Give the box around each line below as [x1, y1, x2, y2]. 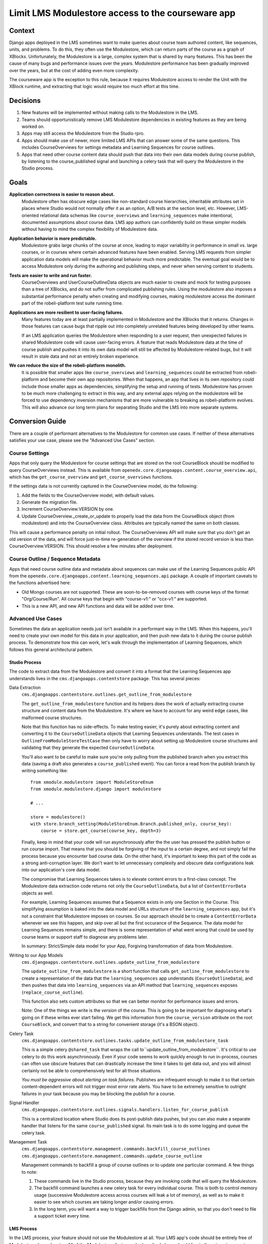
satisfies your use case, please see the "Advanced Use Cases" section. [9, 437, 155, 443]
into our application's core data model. [21, 867, 101, 873]
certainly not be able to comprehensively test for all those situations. [21, 1067, 162, 1073]
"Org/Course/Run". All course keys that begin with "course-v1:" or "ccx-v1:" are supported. [21, 596, 208, 602]
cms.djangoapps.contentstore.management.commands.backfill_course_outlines [21, 1146, 210, 1152]
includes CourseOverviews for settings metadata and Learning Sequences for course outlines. [21, 144, 215, 150]
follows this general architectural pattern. [9, 646, 94, 652]
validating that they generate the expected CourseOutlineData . [21, 744, 155, 751]
